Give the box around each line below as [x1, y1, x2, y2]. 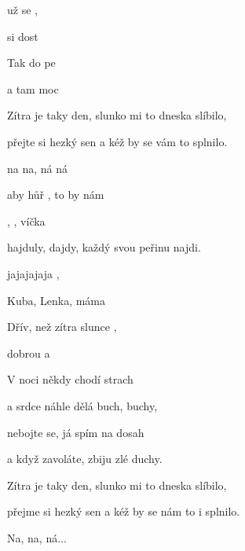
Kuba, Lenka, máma [7, 292, 106, 308]
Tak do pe [7, 54, 56, 71]
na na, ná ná [7, 160, 68, 176]
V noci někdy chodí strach [7, 371, 133, 388]
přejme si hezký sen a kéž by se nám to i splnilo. [7, 503, 240, 520]
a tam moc [7, 80, 59, 97]
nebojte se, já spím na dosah [7, 424, 144, 440]
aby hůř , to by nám [7, 186, 104, 203]
